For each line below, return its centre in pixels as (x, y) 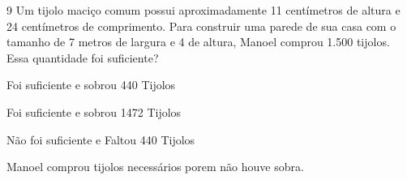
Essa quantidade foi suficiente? (83, 57)
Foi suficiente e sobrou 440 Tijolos (91, 85)
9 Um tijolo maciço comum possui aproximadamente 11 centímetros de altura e (203, 10)
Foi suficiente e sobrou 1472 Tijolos (94, 111)
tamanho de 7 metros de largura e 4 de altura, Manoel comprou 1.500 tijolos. (198, 42)
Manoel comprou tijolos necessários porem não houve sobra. (155, 167)
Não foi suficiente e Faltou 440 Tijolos (101, 139)
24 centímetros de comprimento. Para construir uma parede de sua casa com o (201, 26)
